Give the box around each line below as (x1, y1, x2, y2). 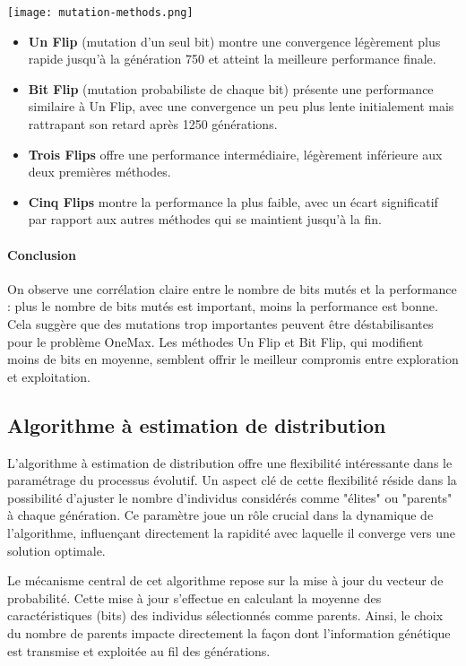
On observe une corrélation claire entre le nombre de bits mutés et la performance (7, 279, 457, 298)
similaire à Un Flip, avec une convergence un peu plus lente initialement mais (28, 97, 454, 116)
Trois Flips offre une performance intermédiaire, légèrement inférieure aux (28, 144, 443, 163)
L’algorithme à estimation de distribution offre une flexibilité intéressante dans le (7, 453, 453, 471)
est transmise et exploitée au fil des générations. (7, 641, 271, 660)
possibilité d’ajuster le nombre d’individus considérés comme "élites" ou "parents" (7, 488, 453, 506)
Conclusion (7, 245, 77, 264)
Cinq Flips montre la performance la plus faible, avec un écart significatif (28, 192, 438, 211)
